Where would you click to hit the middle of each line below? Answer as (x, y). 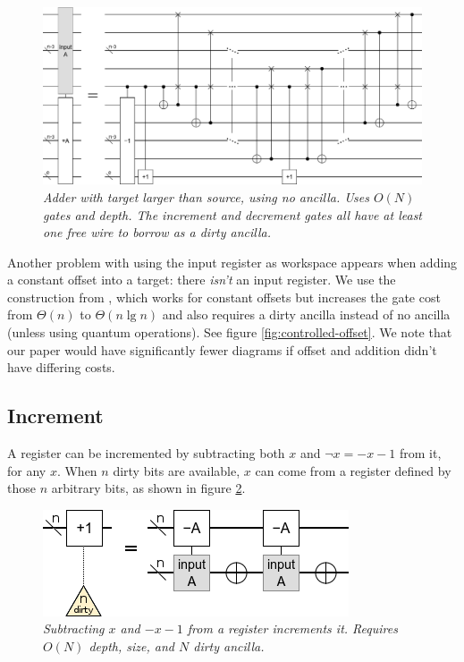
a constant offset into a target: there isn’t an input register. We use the (202, 280)
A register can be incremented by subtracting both (146, 453)
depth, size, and (131, 646)
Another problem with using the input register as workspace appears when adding (232, 262)
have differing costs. (61, 367)
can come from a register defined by (353, 470)
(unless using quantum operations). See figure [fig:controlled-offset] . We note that (230, 332)
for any (27, 470)
